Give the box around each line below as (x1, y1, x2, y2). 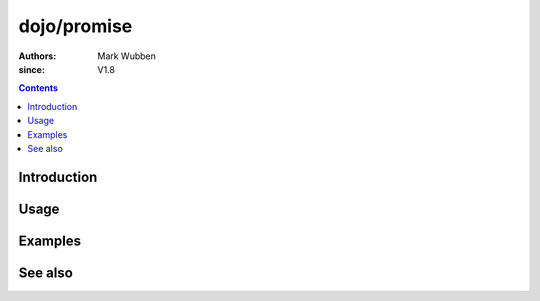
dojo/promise (18, 15, 133, 37)
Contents (18, 82, 59, 94)
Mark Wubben (97, 50, 157, 62)
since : (18, 63, 45, 75)
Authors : (18, 50, 57, 62)
